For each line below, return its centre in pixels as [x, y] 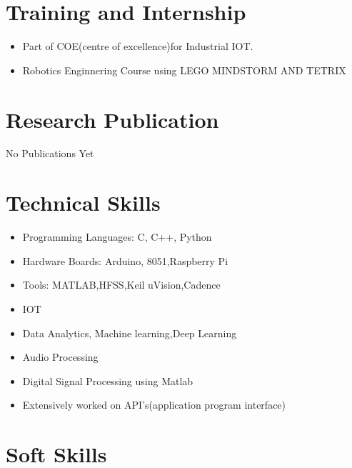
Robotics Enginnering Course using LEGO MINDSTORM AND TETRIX [184, 70]
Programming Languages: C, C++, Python [117, 237]
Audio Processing [60, 357]
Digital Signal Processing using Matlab [108, 380]
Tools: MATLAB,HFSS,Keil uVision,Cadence [121, 285]
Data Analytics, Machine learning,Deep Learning [130, 333]
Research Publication [112, 119]
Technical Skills [83, 203]
